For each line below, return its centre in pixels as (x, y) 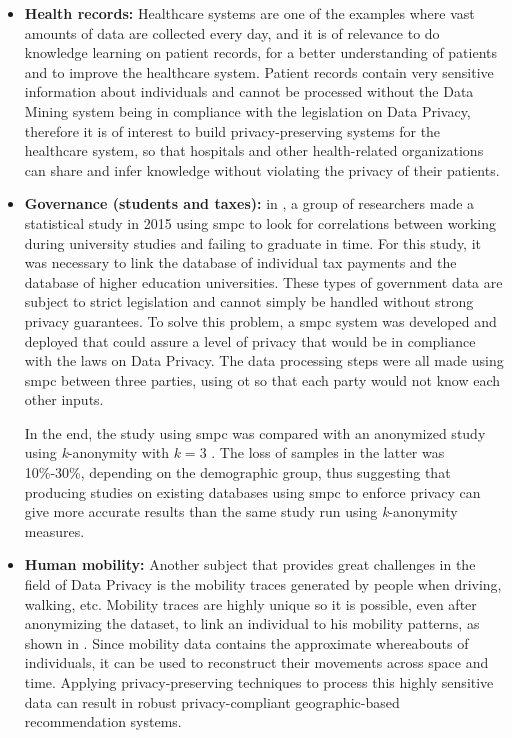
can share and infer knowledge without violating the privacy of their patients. (262, 169)
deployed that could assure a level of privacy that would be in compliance (250, 340)
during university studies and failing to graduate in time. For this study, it (252, 242)
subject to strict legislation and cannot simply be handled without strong (249, 301)
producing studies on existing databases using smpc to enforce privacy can (252, 491)
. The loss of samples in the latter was (328, 452)
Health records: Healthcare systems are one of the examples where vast (249, 13)
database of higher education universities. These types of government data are (263, 281)
